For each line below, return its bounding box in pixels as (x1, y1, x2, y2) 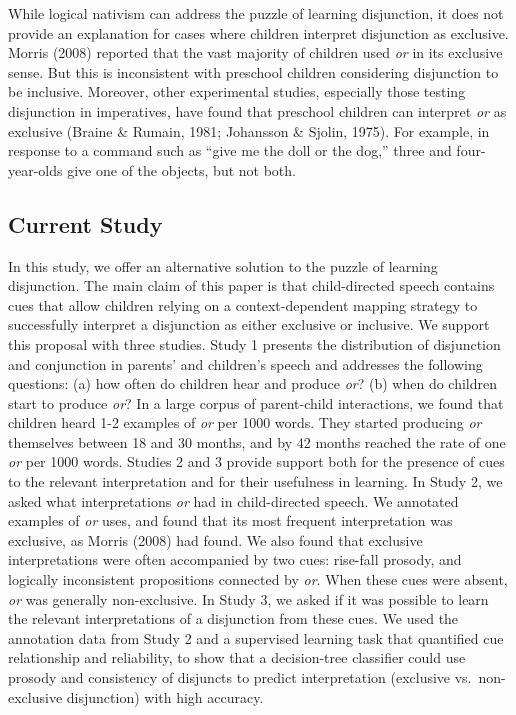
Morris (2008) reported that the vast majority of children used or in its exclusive (8, 42, 503, 63)
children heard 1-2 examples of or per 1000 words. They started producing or (8, 412, 482, 433)
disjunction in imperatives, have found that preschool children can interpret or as (8, 100, 507, 121)
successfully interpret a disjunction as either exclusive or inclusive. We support (8, 314, 490, 335)
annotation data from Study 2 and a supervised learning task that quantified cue (8, 627, 504, 648)
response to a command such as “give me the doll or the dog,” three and (8, 140, 452, 161)
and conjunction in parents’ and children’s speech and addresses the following (8, 353, 483, 374)
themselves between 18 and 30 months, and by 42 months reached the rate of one (8, 431, 506, 452)
